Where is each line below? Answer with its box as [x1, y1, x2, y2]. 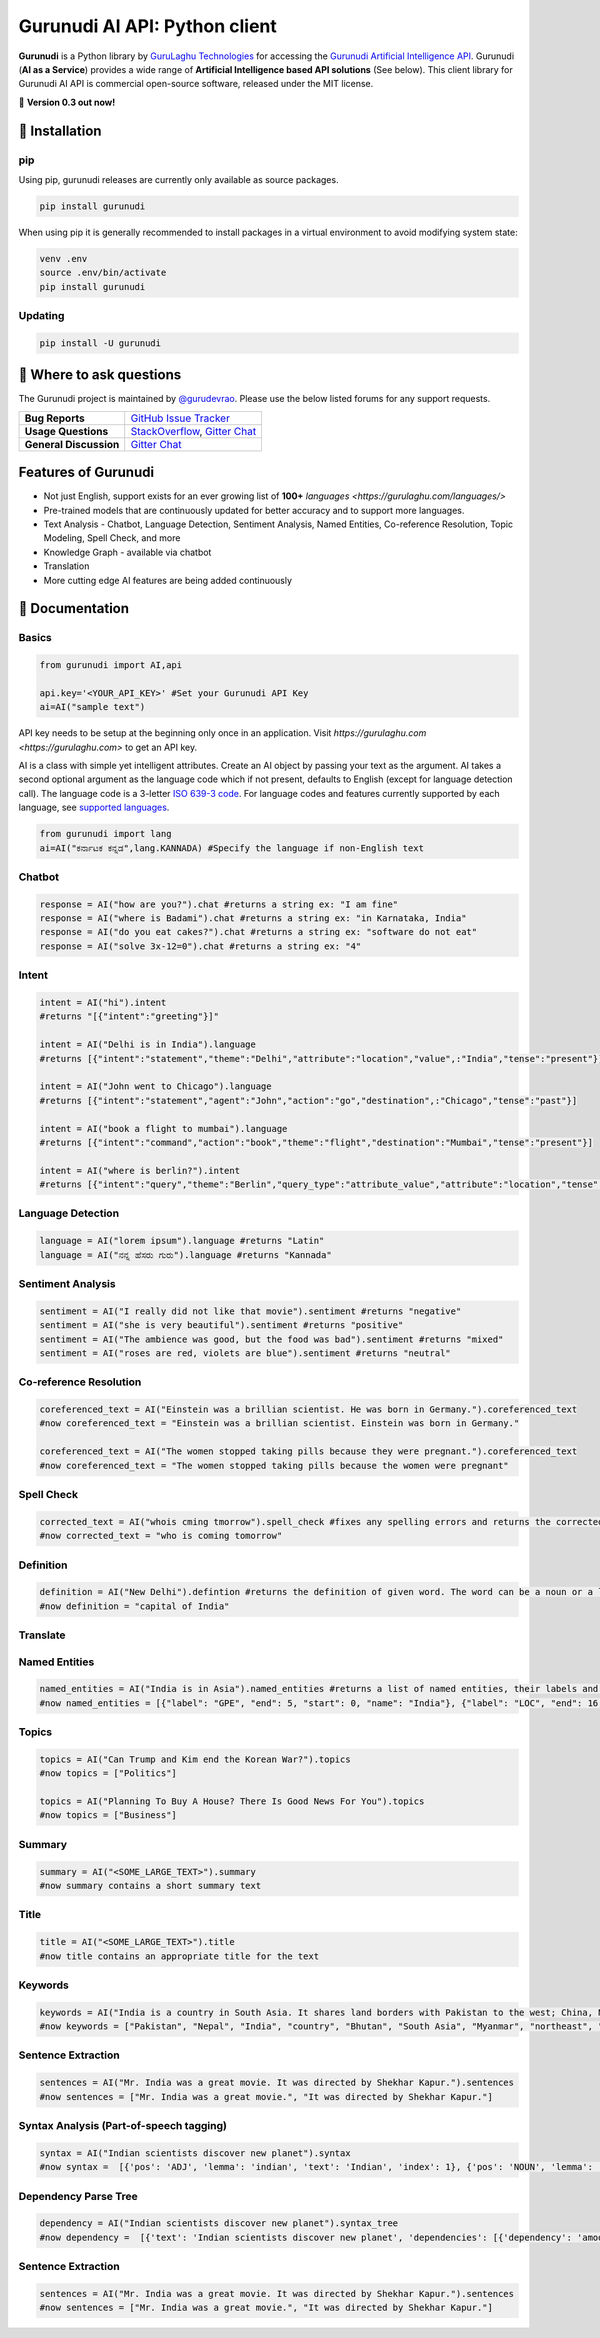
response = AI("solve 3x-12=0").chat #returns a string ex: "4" [39, 940, 362, 952]
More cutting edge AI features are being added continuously [43, 574, 293, 586]
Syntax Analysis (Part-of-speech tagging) [18, 2118, 227, 2132]
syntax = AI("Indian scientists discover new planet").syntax [39, 2147, 351, 2159]
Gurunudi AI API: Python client [18, 15, 277, 37]
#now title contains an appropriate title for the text [39, 1950, 320, 1962]
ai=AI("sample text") [39, 701, 146, 713]
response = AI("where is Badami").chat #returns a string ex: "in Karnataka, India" [39, 913, 467, 924]
